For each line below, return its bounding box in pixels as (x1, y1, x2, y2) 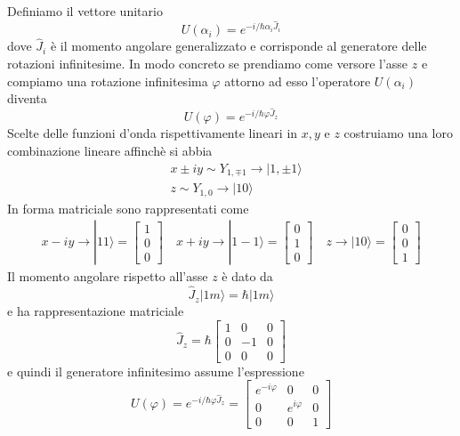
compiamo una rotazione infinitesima (7, 71, 208, 90)
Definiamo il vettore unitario (7, 2, 163, 20)
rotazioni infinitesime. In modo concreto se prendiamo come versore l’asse (7, 54, 408, 73)
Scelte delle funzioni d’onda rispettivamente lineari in (7, 124, 298, 142)
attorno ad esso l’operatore (224, 71, 371, 90)
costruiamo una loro (343, 124, 453, 142)
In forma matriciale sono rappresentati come (7, 198, 249, 217)
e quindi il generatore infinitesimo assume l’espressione (7, 361, 304, 380)
